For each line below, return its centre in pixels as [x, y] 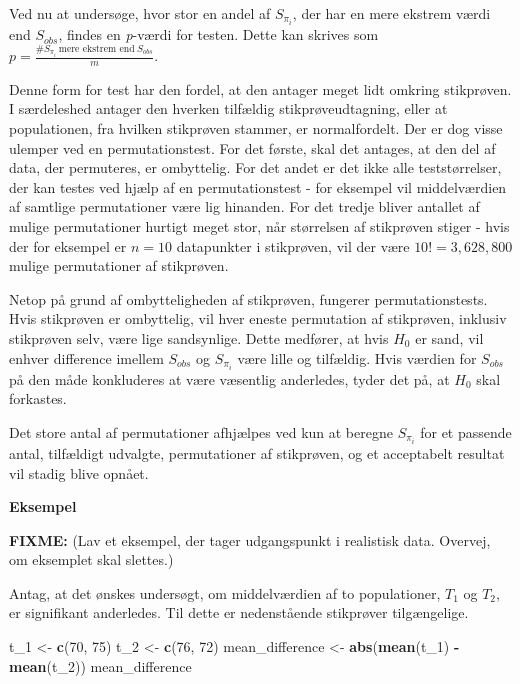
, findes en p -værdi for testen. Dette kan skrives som [218, 34]
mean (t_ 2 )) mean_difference [100, 665]
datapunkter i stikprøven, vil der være [293, 245]
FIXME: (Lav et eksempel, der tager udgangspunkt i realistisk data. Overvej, [250, 539]
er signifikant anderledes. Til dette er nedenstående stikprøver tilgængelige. [239, 612]
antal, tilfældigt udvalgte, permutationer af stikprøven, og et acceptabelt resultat [257, 452]
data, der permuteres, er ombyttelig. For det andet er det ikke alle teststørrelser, [255, 167]
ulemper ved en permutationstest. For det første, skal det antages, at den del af [252, 147]
